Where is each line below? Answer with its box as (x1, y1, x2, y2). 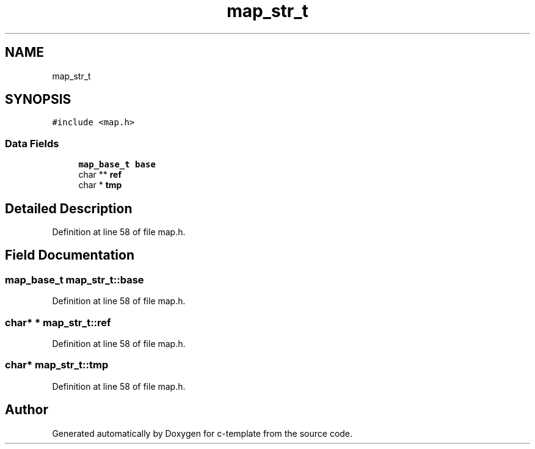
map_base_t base (78, 159, 156, 170)
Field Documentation (5, 247, 134, 263)
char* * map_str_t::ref (5, 316, 111, 329)
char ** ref (78, 169, 122, 180)
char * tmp (78, 180, 122, 191)
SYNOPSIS (5, 92, 71, 108)
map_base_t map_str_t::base (5, 273, 144, 286)
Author (5, 402, 48, 418)
